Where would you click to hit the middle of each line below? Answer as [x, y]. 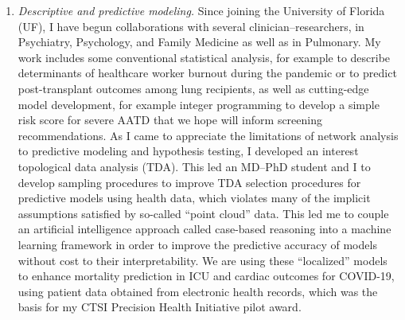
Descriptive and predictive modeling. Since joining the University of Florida [201, 10]
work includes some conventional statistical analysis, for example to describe [204, 57]
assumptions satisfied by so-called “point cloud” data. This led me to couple [203, 213]
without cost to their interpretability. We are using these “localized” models [202, 260]
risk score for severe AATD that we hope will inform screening [170, 120]
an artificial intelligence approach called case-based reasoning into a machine [204, 229]
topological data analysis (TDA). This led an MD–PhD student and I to [194, 166]
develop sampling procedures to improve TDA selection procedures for [189, 182]
